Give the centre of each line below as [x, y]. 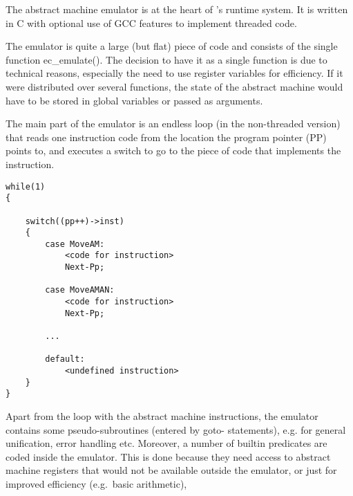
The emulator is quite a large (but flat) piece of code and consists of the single [172, 46]
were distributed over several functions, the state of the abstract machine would [174, 86]
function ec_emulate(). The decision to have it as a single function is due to [166, 59]
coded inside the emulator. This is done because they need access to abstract [168, 456]
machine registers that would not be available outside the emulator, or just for [171, 470]
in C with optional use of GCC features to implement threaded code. [151, 22]
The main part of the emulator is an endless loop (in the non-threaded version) [173, 123]
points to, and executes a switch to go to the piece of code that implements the [173, 150]
